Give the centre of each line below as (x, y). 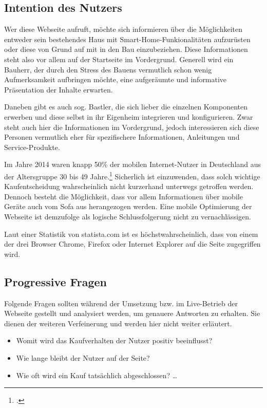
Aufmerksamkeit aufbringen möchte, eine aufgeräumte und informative (116, 79)
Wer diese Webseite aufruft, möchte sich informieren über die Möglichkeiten (123, 29)
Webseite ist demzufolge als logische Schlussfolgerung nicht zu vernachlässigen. (128, 216)
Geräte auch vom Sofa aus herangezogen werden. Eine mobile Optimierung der (128, 206)
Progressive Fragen (56, 281)
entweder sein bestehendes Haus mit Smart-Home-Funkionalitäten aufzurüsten (127, 39)
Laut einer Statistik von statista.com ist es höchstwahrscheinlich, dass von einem (131, 234)
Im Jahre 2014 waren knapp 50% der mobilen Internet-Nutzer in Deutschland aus (133, 164)
